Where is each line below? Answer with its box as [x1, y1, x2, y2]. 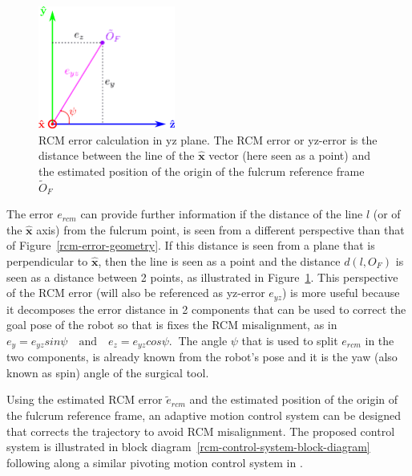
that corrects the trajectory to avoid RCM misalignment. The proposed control [6, 422, 395, 439]
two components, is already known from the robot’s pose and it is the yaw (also [6, 348, 398, 365]
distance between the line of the [38, 147, 195, 164]
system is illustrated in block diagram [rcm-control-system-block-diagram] [6, 438, 370, 455]
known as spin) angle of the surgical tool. [6, 364, 209, 380]
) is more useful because [281, 284, 400, 301]
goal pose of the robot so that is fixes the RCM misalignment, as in [6, 316, 337, 333]
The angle [178, 332, 228, 348]
